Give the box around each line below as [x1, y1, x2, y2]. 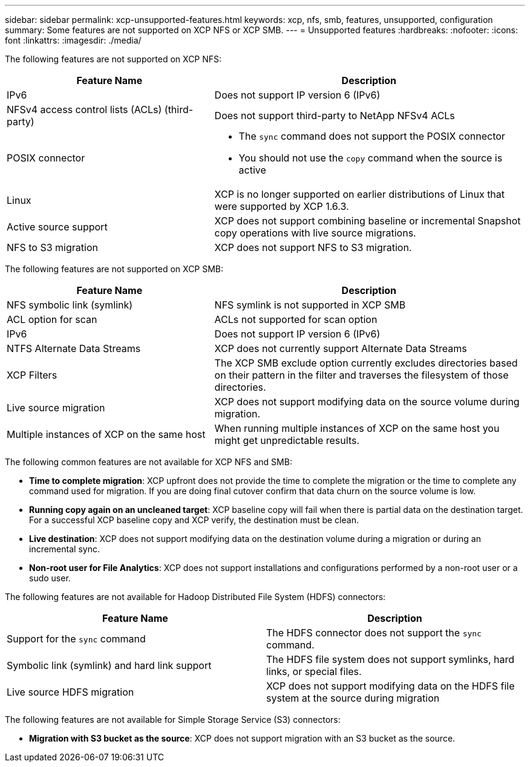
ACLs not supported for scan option [214, 313, 378, 325]
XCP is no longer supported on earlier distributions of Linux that [214, 188, 505, 200]
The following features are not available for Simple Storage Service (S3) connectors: [5, 714, 341, 725]
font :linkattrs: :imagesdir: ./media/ [5, 35, 142, 45]
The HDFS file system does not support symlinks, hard [266, 653, 515, 665]
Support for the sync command [7, 633, 146, 645]
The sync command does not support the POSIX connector [238, 130, 505, 142]
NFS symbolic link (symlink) [7, 299, 133, 311]
